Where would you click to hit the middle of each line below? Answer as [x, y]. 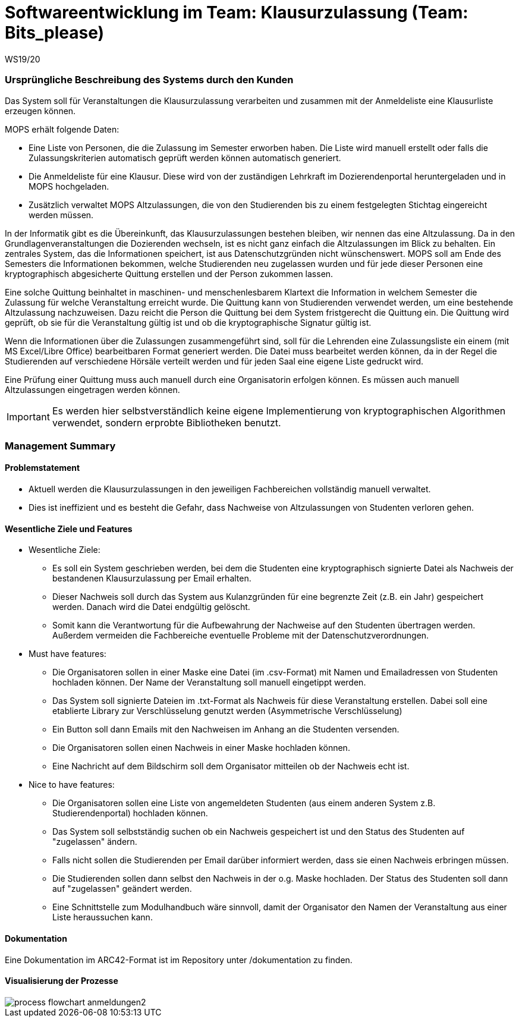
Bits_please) [55, 33]
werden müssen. [61, 215]
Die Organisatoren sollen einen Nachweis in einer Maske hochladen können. [201, 748]
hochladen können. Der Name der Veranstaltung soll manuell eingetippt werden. [209, 683]
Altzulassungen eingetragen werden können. [92, 389]
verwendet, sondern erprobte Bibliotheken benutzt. [166, 422]
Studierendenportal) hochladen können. [130, 813]
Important [28, 416]
